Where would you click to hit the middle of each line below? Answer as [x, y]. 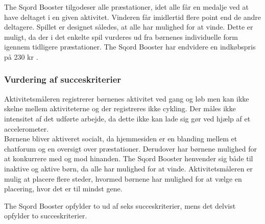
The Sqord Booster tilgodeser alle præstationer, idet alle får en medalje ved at [126, 7]
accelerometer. [27, 128]
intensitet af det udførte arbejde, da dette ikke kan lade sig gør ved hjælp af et [127, 118]
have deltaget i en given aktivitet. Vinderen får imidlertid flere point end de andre [133, 17]
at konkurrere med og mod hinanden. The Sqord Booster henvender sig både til [129, 158]
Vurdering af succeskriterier [63, 79]
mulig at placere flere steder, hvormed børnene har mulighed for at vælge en [123, 178]
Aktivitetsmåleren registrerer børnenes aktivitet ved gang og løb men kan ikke [127, 98]
